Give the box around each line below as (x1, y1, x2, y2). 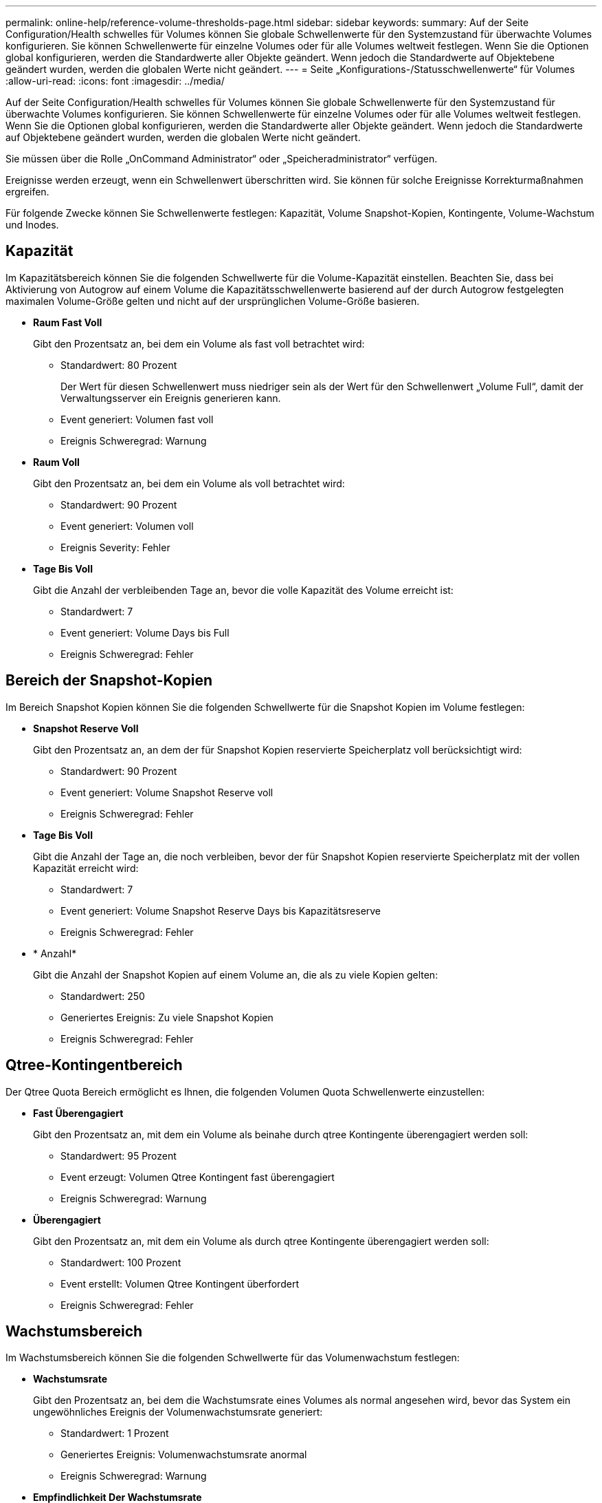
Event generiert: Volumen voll (60, 520, 194, 532)
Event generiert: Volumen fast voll (60, 413, 214, 425)
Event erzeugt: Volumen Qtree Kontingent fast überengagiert (60, 1171, 335, 1183)
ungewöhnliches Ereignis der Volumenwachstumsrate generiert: (33, 1406, 323, 1418)
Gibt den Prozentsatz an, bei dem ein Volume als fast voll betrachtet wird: (33, 337, 365, 350)
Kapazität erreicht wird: (33, 862, 139, 874)
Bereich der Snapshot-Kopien (5, 672, 213, 690)
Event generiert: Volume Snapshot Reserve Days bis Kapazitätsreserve (60, 904, 381, 917)
